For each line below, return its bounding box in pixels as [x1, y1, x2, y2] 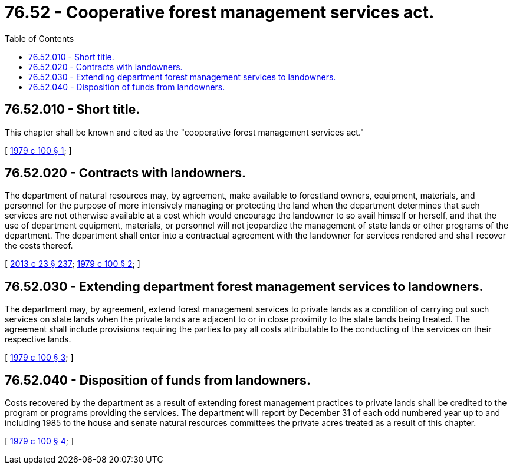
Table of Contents [5, 33, 74, 44]
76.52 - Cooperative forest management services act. [5, 2, 435, 22]
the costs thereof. [5, 240, 73, 251]
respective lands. [5, 334, 71, 345]
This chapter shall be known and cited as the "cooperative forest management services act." [5, 127, 364, 137]
